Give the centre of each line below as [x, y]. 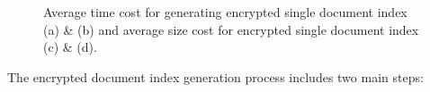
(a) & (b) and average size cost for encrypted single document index [231, 29]
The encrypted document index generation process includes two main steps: [215, 76]
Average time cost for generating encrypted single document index [225, 12]
